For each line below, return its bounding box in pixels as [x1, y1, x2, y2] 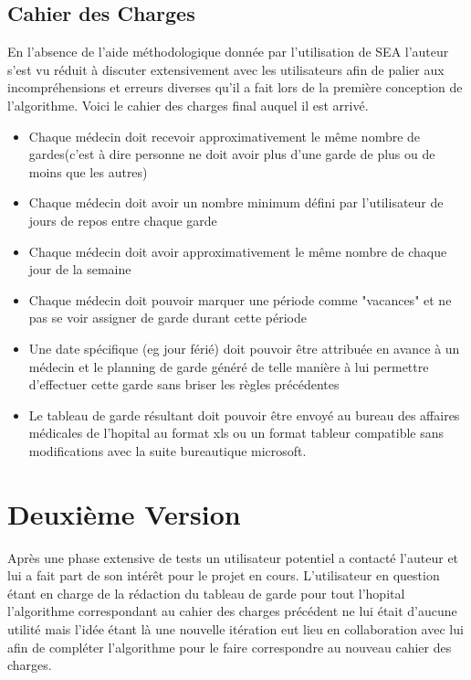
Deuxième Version [7, 494, 241, 532]
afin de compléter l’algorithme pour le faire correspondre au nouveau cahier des [7, 637, 452, 656]
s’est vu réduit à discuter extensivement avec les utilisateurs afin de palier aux [7, 59, 445, 79]
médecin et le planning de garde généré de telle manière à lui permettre [28, 356, 429, 376]
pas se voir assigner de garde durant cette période [28, 308, 308, 327]
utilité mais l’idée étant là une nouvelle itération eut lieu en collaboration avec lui [7, 619, 464, 638]
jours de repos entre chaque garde [28, 210, 217, 229]
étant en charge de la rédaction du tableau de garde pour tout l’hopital [7, 583, 405, 602]
